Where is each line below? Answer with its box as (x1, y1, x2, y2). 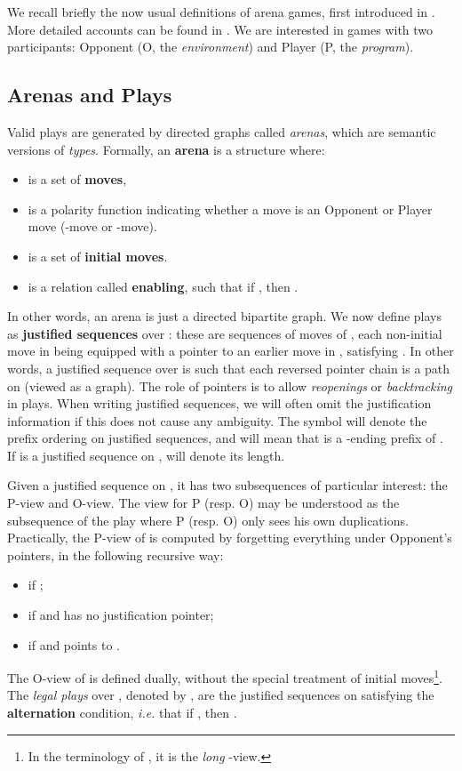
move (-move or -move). (28, 217, 157, 236)
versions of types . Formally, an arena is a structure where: (7, 140, 325, 158)
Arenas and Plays (7, 81, 172, 108)
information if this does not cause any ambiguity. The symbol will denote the (7, 411, 427, 430)
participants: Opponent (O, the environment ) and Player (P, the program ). (7, 37, 414, 56)
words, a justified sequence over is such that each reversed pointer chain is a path (7, 358, 450, 377)
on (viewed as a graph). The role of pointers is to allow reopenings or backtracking (7, 376, 452, 395)
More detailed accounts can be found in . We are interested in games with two (7, 20, 434, 38)
